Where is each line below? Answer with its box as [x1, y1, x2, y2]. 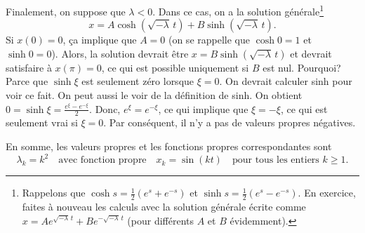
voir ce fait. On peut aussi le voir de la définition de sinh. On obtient [6, 88, 303, 102]
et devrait [290, 46, 332, 60]
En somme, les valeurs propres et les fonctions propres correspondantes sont [6, 139, 332, 154]
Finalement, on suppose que [6, 4, 126, 18]
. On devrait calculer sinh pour [219, 74, 352, 88]
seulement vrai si [6, 115, 78, 130]
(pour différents [127, 213, 194, 227]
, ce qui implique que [158, 101, 248, 116]
